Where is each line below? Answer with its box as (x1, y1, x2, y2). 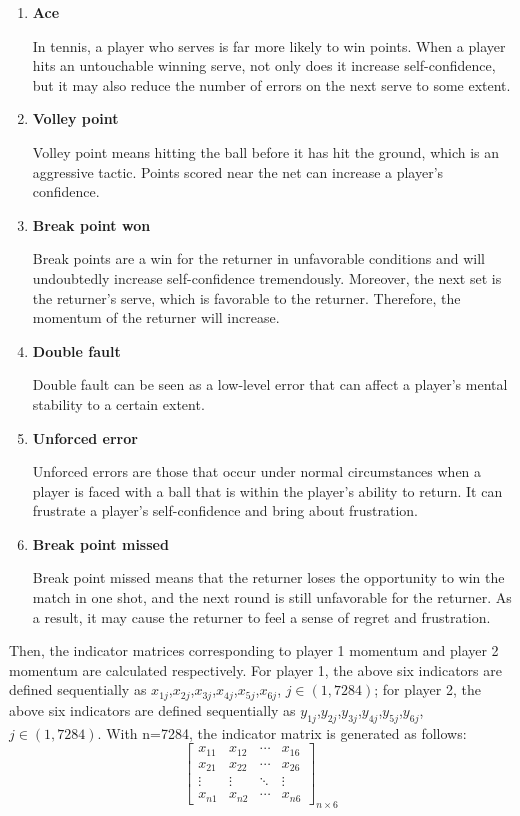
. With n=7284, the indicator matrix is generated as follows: (97, 722, 467, 743)
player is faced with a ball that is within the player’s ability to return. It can (32, 480, 503, 501)
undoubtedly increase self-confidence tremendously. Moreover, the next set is (32, 267, 502, 288)
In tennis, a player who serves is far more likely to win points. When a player (32, 35, 506, 56)
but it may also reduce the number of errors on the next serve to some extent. (32, 74, 511, 95)
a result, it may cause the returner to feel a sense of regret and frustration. (32, 606, 491, 627)
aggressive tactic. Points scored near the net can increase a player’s (32, 161, 444, 182)
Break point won (32, 214, 151, 235)
